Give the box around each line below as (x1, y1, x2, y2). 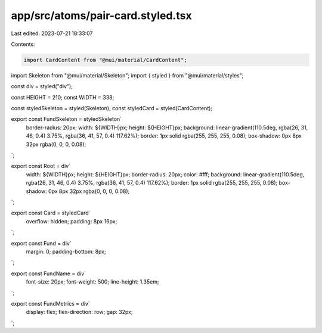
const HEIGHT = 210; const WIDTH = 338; (11, 94, 114, 101)
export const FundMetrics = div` (11, 300, 91, 307)
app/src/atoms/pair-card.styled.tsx (11, 9, 192, 22)
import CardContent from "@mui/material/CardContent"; (23, 57, 187, 63)
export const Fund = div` (11, 239, 72, 247)
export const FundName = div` (11, 270, 86, 277)
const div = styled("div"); (11, 83, 73, 90)
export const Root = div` (11, 163, 71, 170)
